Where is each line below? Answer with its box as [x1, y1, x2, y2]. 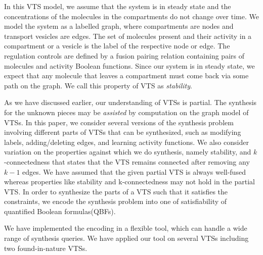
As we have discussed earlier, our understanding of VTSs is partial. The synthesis [4, 97, 257, 108]
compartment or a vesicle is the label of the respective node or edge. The [4, 40, 230, 51]
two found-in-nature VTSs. [4, 242, 87, 253]
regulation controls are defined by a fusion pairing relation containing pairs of [4, 50, 244, 61]
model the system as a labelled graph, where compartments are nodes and [4, 21, 234, 31]
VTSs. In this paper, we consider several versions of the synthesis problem [4, 117, 234, 127]
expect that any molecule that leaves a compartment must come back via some [4, 70, 249, 81]
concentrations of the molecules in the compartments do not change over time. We [4, 11, 259, 21]
